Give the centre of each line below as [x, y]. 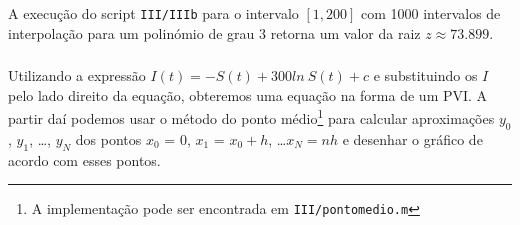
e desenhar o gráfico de [412, 138]
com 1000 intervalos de [431, 13]
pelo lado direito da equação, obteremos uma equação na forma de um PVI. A [248, 94]
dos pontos [108, 138]
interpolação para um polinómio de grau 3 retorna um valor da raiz [214, 32]
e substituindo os [425, 75]
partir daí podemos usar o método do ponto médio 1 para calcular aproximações [251, 117]
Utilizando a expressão [77, 75]
